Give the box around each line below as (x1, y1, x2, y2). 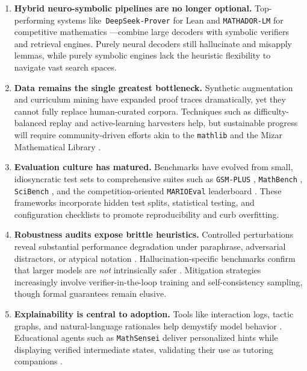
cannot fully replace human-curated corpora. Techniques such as (14, 104, 251, 117)
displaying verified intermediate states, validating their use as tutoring (14, 343, 273, 355)
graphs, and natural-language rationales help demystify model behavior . (14, 319, 282, 332)
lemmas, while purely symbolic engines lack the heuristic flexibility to (14, 49, 271, 62)
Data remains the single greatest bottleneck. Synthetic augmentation (14, 81, 293, 94)
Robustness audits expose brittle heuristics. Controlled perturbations (14, 228, 294, 241)
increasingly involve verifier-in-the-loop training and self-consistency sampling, (14, 275, 303, 288)
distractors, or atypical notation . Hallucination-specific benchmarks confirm (14, 252, 296, 264)
